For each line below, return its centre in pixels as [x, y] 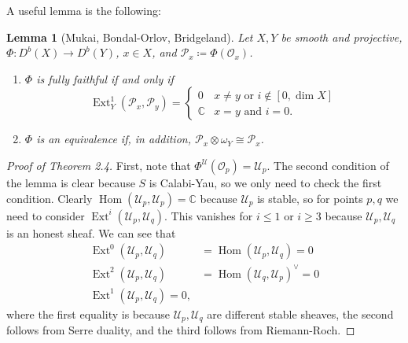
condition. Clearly [50, 198]
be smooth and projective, [342, 37]
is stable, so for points [310, 198]
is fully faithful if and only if [105, 78]
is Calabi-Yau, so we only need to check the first [265, 182]
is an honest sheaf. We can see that [91, 232]
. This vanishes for [209, 215]
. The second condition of [328, 165]
